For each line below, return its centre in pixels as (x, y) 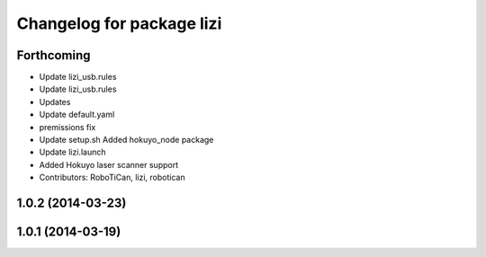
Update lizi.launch (72, 152)
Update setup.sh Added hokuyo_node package (126, 140)
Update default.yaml (77, 115)
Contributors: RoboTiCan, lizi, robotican (112, 177)
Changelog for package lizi (119, 23)
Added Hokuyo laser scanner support (109, 164)
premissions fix (67, 127)
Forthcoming (54, 55)
